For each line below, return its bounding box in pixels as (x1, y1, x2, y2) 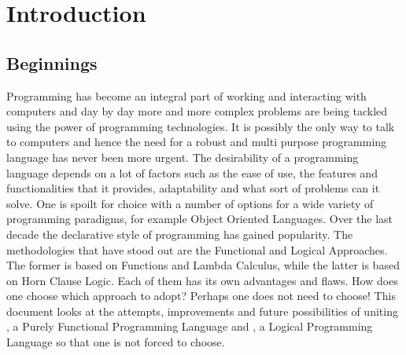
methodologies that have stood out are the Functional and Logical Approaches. (6, 241, 388, 258)
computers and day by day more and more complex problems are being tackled (6, 103, 388, 119)
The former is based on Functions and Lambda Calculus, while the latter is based (6, 257, 400, 273)
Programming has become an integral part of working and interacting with (6, 87, 367, 104)
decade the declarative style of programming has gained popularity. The (6, 225, 353, 242)
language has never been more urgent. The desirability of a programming (6, 148, 359, 165)
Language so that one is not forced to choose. (6, 334, 225, 350)
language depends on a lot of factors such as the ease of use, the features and (6, 164, 378, 181)
